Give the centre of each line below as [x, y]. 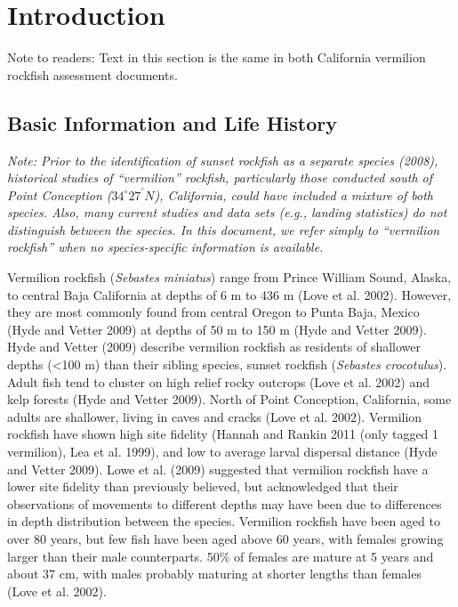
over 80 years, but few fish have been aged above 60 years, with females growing [225, 538]
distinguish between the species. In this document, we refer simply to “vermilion [224, 229]
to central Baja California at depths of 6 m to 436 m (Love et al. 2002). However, [229, 294]
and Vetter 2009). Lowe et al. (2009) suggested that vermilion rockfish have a [218, 469]
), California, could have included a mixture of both [294, 194]
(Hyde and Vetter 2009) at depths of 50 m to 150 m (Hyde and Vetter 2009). [217, 329]
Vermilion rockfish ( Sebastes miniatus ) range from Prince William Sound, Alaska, [229, 277]
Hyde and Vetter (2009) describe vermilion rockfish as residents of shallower [214, 347]
